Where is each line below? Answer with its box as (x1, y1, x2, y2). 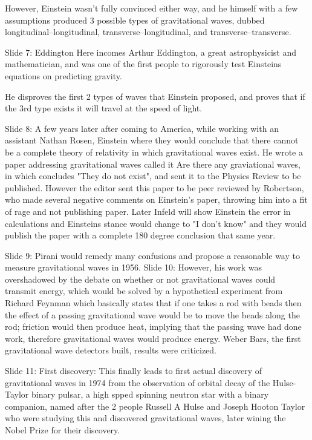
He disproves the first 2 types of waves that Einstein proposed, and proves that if (5, 90, 305, 102)
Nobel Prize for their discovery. (5, 424, 120, 436)
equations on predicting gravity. (5, 69, 122, 82)
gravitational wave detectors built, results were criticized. (5, 344, 217, 356)
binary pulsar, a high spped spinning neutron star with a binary (31, 388, 269, 401)
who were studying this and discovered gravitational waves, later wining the (5, 412, 286, 424)
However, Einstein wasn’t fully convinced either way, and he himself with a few (5, 2, 298, 14)
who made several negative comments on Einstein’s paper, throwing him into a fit (5, 193, 308, 206)
